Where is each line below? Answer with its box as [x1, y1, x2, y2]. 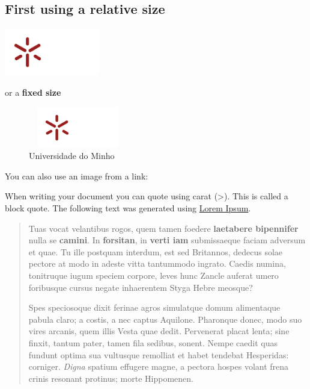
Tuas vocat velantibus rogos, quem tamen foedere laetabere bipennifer [28, 222, 299, 234]
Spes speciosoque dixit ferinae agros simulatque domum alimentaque [28, 301, 281, 314]
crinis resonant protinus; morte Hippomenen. [28, 372, 193, 384]
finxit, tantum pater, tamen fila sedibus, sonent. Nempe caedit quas [28, 337, 278, 349]
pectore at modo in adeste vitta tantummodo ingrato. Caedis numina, [28, 257, 286, 270]
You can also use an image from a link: [5, 169, 148, 182]
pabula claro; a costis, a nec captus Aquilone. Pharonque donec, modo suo [28, 313, 302, 325]
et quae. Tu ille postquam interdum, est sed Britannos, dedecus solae [28, 245, 283, 258]
